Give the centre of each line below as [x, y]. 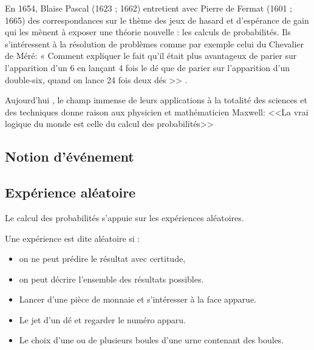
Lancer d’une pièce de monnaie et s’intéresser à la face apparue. [138, 299]
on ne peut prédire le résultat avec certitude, [102, 259]
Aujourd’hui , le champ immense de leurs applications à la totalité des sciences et [156, 100]
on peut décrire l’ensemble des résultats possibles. [111, 279]
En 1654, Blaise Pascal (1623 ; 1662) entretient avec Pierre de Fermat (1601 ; [148, 8]
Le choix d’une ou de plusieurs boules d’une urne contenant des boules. [152, 340]
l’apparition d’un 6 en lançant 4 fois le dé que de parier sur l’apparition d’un [148, 67]
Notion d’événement [70, 156]
